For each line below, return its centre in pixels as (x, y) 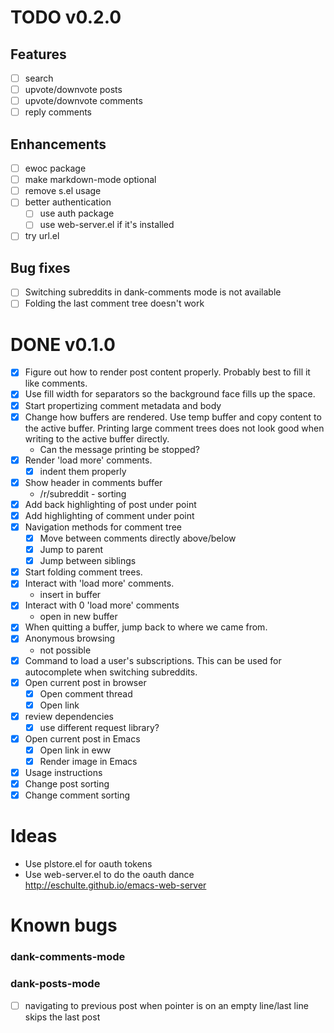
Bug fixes (40, 267)
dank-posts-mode (55, 984)
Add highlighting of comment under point (109, 515)
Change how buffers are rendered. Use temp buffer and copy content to (173, 417)
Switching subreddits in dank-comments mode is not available (153, 292)
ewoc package (55, 168)
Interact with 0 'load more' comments (102, 605)
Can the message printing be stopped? (119, 449)
